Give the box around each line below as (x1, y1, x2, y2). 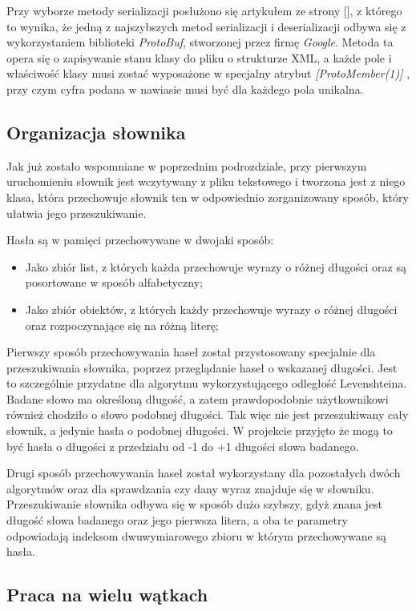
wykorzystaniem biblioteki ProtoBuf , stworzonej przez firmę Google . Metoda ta (6, 34, 394, 50)
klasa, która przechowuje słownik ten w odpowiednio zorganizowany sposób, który (6, 188, 409, 205)
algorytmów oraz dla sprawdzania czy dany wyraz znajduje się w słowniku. (6, 480, 374, 496)
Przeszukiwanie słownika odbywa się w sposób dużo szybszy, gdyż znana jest (6, 496, 383, 513)
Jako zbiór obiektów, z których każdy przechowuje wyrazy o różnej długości (25, 300, 398, 317)
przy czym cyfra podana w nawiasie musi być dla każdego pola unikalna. (6, 80, 364, 97)
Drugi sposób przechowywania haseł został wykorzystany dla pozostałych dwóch (6, 464, 401, 481)
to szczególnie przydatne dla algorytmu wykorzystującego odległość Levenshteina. (6, 375, 407, 392)
